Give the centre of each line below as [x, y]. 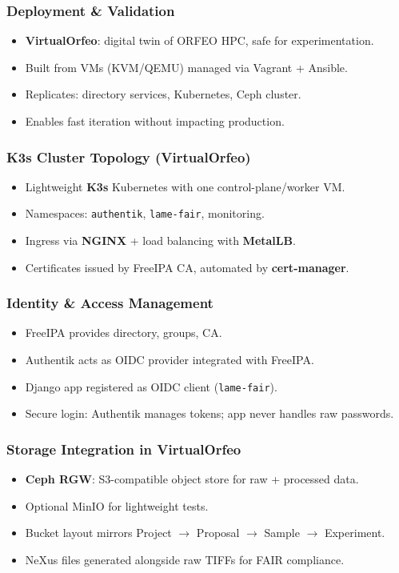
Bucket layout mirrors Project [98, 533]
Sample [282, 533]
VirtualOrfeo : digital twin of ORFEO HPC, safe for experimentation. [199, 40]
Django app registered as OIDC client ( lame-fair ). [151, 386]
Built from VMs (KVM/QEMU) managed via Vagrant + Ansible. [186, 67]
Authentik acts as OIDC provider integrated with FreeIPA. [170, 360]
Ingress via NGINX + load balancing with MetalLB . [160, 240]
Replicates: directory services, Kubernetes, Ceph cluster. [163, 94]
